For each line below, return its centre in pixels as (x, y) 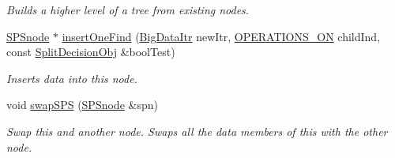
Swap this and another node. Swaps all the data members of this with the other (197, 131)
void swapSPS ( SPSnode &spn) (82, 105)
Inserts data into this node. (72, 78)
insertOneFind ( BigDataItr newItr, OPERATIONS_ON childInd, (221, 36)
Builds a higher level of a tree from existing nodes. (128, 9)
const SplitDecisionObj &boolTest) (91, 52)
